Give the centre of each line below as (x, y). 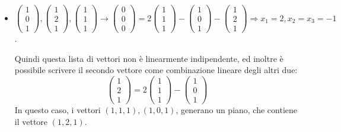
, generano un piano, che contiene (237, 110)
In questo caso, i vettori (58, 110)
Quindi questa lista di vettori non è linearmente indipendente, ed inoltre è (149, 58)
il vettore (31, 121)
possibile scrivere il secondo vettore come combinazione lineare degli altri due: (156, 70)
